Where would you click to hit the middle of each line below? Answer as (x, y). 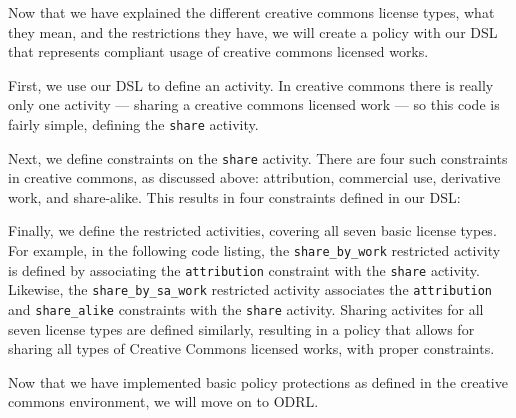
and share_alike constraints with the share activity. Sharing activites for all (246, 309)
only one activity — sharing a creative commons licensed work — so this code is (254, 104)
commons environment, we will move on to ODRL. (163, 401)
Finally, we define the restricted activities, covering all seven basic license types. (252, 230)
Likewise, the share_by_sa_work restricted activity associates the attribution (250, 289)
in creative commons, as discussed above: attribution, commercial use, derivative (254, 177)
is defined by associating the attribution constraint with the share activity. (244, 269)
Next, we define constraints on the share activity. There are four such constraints (258, 157)
